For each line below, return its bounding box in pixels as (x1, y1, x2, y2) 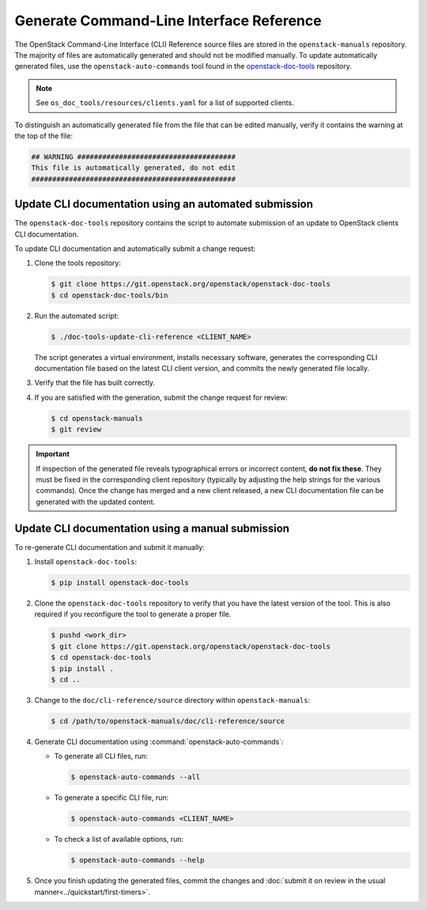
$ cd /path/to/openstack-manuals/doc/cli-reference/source (51, 716, 285, 726)
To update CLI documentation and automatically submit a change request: (14, 244, 256, 253)
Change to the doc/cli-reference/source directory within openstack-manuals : (34, 695, 311, 704)
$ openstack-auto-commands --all (70, 772, 201, 782)
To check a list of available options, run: (54, 835, 184, 844)
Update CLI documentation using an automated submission (14, 198, 314, 211)
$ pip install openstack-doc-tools (51, 578, 189, 587)
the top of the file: (14, 131, 73, 140)
